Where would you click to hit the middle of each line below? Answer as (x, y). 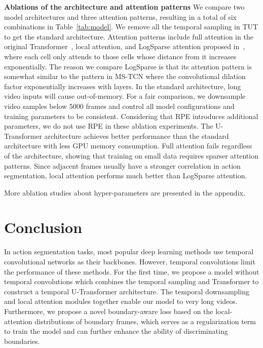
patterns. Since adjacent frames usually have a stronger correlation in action (122, 165)
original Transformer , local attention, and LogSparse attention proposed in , (125, 46)
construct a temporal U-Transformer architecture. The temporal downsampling (127, 291)
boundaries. (22, 341)
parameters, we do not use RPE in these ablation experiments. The (109, 126)
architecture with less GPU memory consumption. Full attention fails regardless (128, 146)
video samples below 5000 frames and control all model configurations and (119, 106)
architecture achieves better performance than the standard (137, 136)
